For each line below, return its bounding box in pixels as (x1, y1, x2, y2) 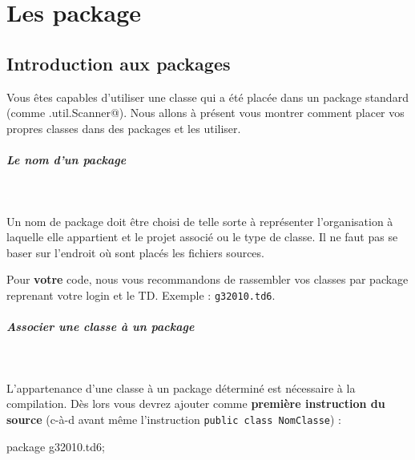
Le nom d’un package (6, 151, 127, 167)
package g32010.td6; (6, 438, 105, 454)
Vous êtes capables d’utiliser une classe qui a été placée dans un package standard (6, 88, 409, 105)
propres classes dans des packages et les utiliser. (6, 119, 241, 136)
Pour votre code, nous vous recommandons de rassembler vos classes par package (6, 271, 409, 288)
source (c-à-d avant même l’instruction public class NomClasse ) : (6, 410, 341, 427)
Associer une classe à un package (6, 318, 195, 335)
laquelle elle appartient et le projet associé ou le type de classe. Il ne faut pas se (6, 228, 398, 245)
